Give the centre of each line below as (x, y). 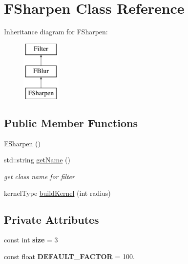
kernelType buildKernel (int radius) (57, 193)
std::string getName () (37, 160)
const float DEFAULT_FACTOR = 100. (69, 256)
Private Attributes (52, 219)
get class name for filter (39, 176)
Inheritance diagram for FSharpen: (56, 32)
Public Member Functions (71, 123)
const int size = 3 (31, 240)
